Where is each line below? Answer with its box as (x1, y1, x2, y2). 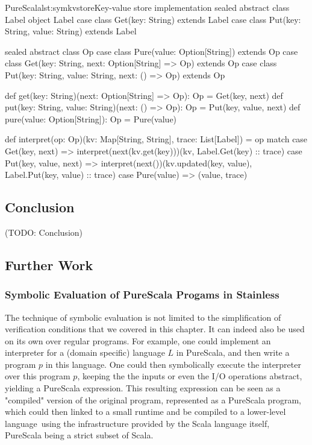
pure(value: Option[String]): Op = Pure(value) (5, 112, 177, 125)
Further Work (5, 255, 93, 274)
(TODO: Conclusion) (5, 226, 83, 238)
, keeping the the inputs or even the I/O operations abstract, (77, 370, 302, 382)
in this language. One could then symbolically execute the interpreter (45, 358, 301, 370)
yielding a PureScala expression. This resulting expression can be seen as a (5, 382, 281, 394)
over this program (5, 370, 70, 382)
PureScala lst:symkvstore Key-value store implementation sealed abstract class (5, 1, 290, 13)
